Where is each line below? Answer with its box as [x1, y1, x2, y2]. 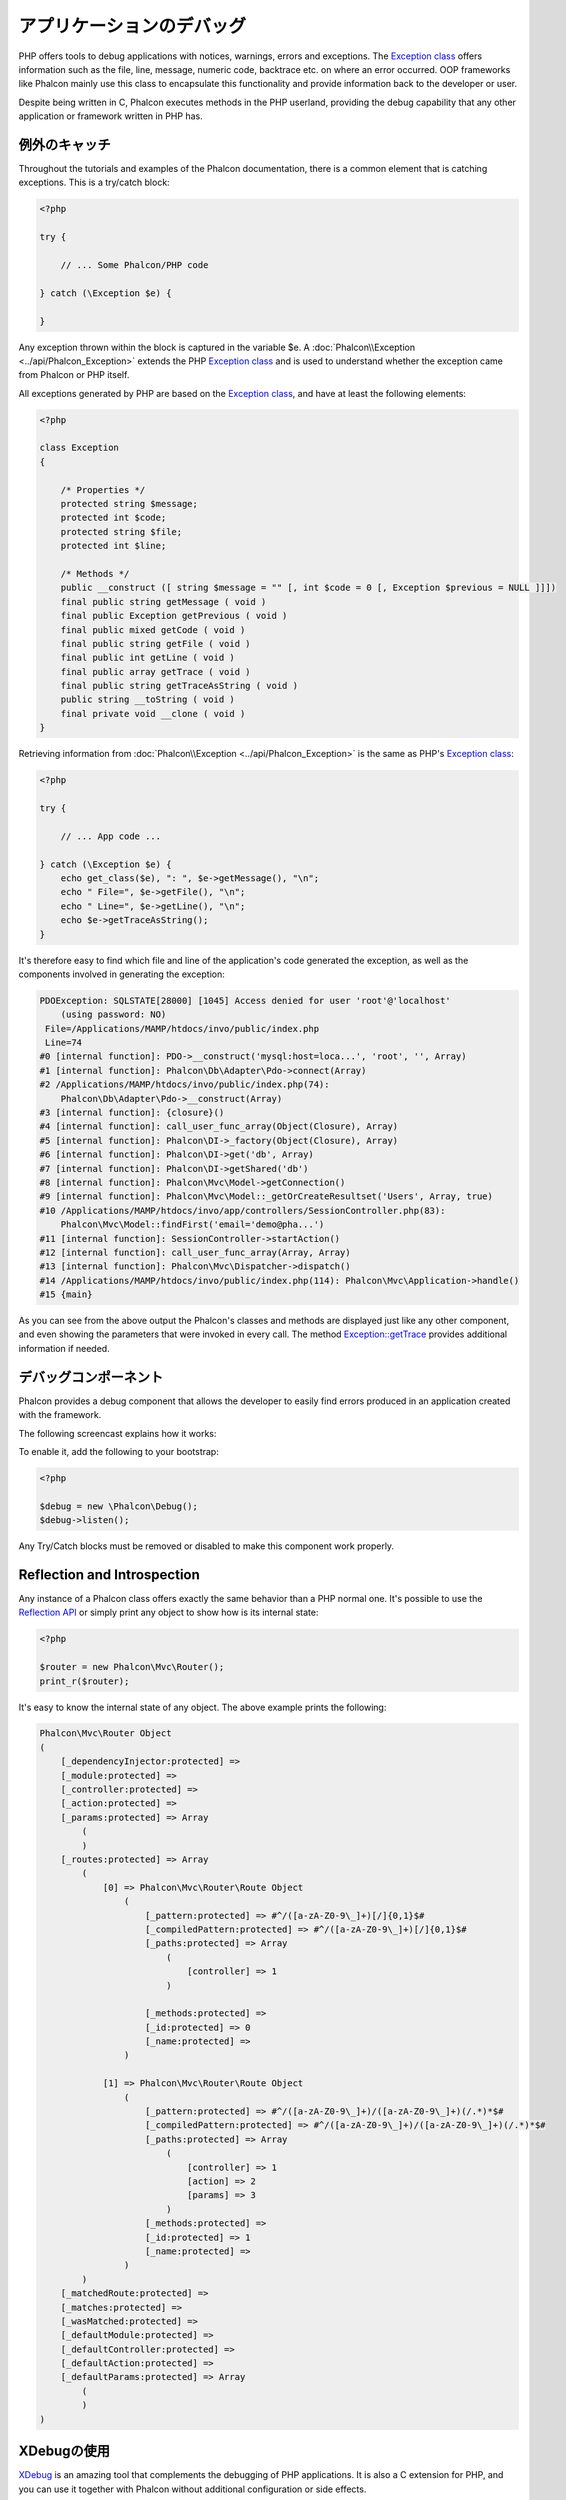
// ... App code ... [60, 830, 162, 842]
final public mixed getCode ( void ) [60, 624, 246, 635]
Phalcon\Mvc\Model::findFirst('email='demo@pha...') [60, 1219, 325, 1230]
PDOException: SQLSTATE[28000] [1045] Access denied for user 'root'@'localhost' [39, 995, 452, 1006]
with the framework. [18, 1409, 102, 1421]
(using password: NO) [60, 1009, 167, 1020]
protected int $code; [60, 512, 167, 524]
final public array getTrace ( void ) [60, 666, 251, 677]
